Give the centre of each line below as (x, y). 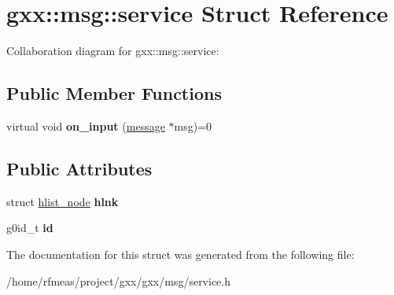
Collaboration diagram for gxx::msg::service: (113, 51)
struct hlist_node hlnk (63, 201)
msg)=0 (193, 125)
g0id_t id (30, 228)
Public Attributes (79, 168)
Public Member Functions (114, 93)
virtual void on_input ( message (86, 125)
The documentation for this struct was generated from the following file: (180, 254)
